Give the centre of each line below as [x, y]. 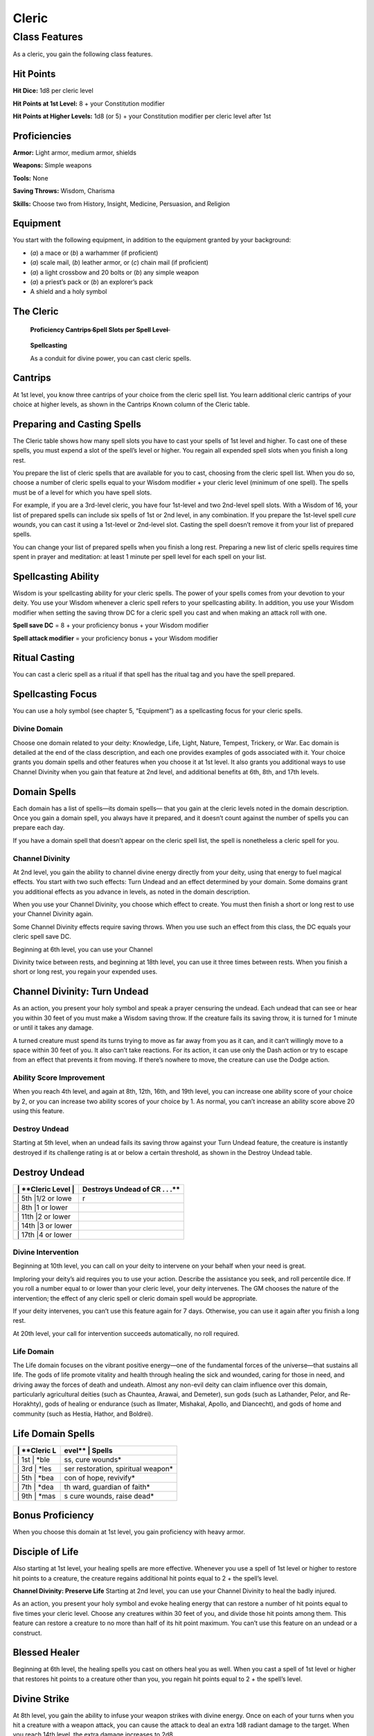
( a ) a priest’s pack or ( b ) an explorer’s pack [92, 282]
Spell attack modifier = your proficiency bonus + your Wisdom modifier [115, 638]
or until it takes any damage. [53, 1028]
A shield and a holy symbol [69, 292]
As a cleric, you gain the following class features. [83, 54]
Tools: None [30, 178]
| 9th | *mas [36, 1496]
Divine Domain [38, 729]
